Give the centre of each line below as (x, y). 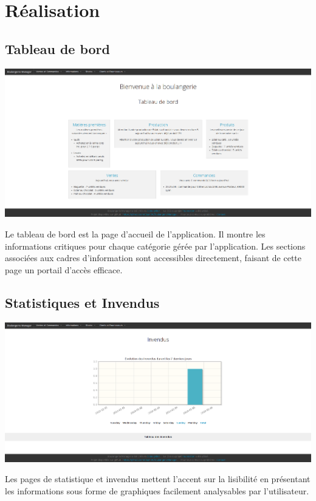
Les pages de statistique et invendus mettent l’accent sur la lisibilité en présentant (158, 479)
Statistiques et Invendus (82, 302)
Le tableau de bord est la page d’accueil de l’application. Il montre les (135, 234)
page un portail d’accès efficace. (64, 269)
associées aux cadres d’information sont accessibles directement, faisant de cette (153, 258)
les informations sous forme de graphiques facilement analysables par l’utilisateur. (157, 490)
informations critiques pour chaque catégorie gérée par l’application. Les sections (155, 246)
